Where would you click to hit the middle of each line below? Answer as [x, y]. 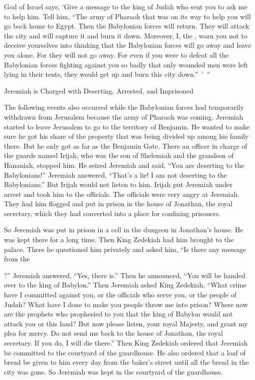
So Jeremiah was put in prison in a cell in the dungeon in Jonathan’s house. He [124, 230]
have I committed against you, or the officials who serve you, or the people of [120, 295]
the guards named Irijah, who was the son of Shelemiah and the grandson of [119, 155]
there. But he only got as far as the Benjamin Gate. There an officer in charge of [126, 145]
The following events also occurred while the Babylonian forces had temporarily [124, 107]
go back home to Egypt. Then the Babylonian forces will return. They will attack [127, 26]
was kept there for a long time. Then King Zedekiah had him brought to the [119, 239]
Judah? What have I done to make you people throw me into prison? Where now [126, 304]
